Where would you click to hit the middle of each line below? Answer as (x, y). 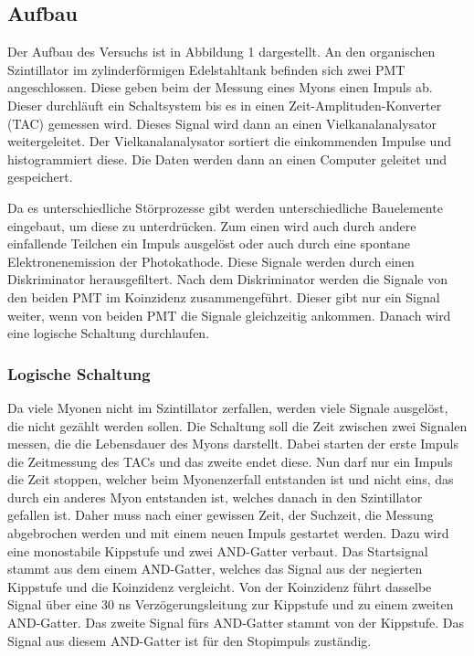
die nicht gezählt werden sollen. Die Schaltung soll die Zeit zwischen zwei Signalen (237, 425)
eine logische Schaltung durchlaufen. (109, 333)
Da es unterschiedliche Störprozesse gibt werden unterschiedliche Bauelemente (225, 207)
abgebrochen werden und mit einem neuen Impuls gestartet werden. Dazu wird (228, 533)
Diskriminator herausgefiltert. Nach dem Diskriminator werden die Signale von (227, 279)
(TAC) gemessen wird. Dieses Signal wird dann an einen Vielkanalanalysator (222, 123)
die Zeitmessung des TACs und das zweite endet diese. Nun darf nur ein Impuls (230, 461)
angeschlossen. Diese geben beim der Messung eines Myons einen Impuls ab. (220, 87)
